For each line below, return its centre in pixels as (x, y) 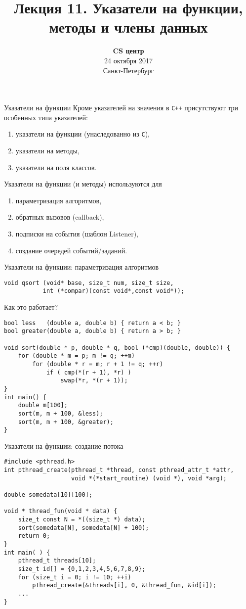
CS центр (128, 51)
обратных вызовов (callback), (60, 217)
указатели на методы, (47, 150)
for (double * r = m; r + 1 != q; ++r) (98, 364)
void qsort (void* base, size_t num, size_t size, (89, 283)
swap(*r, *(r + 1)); (94, 381)
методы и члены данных (128, 27)
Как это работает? (31, 307)
